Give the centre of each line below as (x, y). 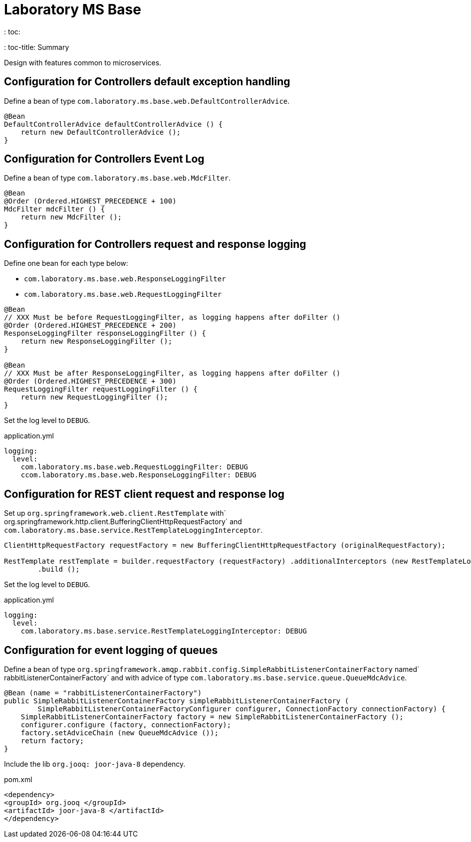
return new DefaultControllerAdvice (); (101, 132)
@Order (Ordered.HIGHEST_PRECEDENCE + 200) (90, 325)
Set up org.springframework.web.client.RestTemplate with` (115, 513)
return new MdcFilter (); (71, 217)
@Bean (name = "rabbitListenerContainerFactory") (103, 693)
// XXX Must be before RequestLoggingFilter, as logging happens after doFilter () (172, 317)
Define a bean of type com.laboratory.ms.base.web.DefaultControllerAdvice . (147, 101)
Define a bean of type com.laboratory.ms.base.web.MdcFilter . (118, 178)
